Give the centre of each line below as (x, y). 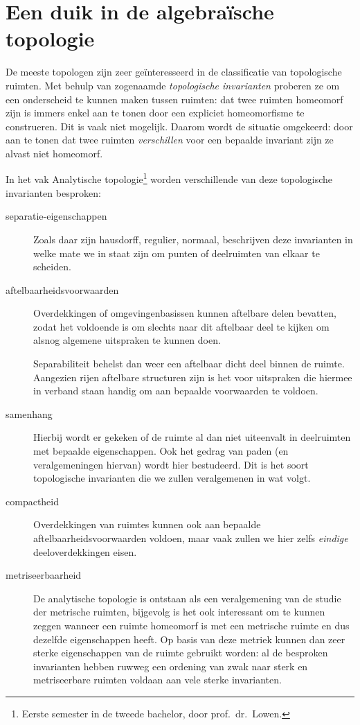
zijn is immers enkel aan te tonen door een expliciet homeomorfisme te (155, 113)
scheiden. (52, 267)
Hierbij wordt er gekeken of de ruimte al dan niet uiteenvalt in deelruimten (192, 437)
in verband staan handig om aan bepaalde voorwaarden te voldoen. (176, 391)
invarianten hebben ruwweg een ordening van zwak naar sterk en (171, 666)
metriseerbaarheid (44, 575)
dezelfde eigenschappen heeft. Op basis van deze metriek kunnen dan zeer (189, 639)
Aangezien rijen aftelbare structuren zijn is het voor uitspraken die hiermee (193, 377)
